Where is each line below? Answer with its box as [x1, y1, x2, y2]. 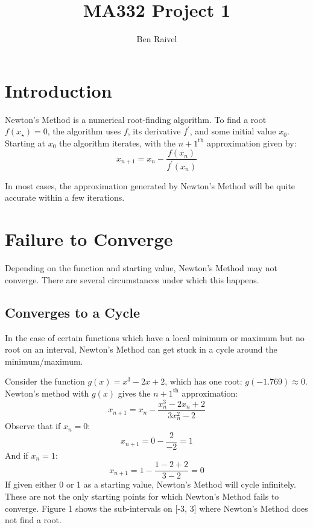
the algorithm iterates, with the [58, 136, 176, 149]
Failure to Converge [5, 227, 173, 251]
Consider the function [5, 375, 85, 388]
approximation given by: [206, 136, 297, 149]
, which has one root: [165, 375, 242, 388]
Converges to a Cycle [5, 303, 141, 321]
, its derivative [127, 125, 181, 137]
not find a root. [5, 514, 62, 526]
